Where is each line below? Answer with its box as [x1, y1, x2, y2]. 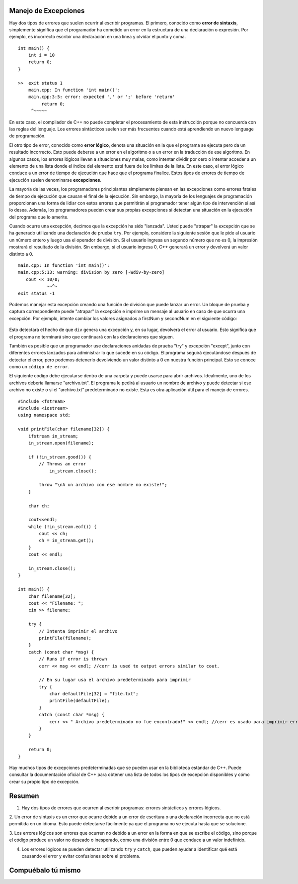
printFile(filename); [39, 635, 92, 641]
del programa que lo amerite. [9, 214, 69, 220]
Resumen [9, 791, 39, 800]
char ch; [28, 503, 50, 509]
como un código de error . [9, 364, 69, 370]
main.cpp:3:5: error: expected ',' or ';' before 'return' [28, 94, 175, 100]
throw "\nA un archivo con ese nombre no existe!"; [39, 482, 167, 488]
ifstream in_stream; [28, 433, 78, 439]
